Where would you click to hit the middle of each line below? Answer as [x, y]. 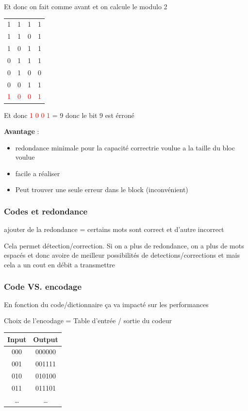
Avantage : [22, 131]
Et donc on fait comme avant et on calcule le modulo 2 [86, 6]
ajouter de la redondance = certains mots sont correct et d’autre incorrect [114, 229]
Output [46, 339]
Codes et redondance [46, 211]
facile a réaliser [38, 173]
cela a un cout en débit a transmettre [59, 265]
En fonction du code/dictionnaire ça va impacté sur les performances [106, 304]
